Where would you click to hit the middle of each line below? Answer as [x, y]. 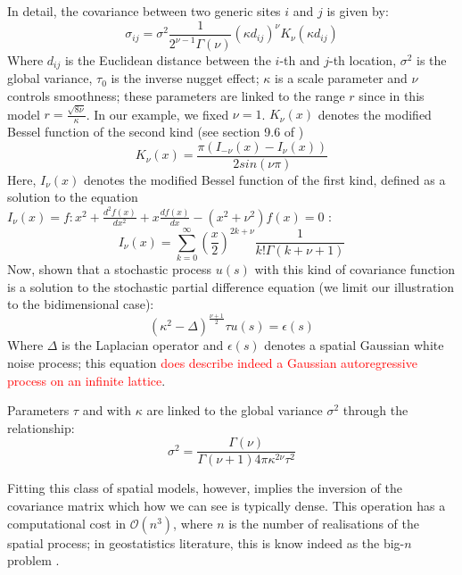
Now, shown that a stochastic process [110, 269]
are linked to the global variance [235, 410]
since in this [392, 96]
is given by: [358, 11]
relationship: [41, 427]
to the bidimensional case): [81, 304]
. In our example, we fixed [157, 114]
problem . [33, 560]
